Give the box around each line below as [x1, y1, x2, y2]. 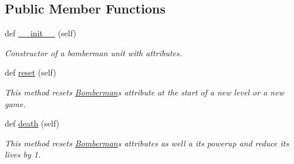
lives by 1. [5, 148, 41, 160]
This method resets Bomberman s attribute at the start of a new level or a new [5, 86, 284, 98]
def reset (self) [5, 66, 56, 78]
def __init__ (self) [5, 27, 76, 39]
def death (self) [5, 117, 60, 129]
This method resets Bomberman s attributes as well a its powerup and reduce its [5, 136, 289, 149]
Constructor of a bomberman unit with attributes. [5, 46, 183, 59]
